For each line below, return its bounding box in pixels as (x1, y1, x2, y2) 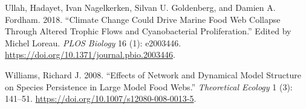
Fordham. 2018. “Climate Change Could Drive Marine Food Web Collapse (5, 13, 281, 25)
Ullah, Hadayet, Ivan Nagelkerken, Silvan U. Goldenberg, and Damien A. (5, 1, 276, 13)
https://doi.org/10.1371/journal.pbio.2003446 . (5, 48, 175, 61)
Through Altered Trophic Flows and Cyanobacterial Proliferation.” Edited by (5, 25, 291, 37)
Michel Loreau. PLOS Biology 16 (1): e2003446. (5, 36, 181, 49)
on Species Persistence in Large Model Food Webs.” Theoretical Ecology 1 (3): (5, 80, 293, 93)
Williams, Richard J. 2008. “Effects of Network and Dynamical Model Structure (5, 68, 301, 81)
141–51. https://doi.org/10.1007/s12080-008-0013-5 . (5, 92, 197, 105)
